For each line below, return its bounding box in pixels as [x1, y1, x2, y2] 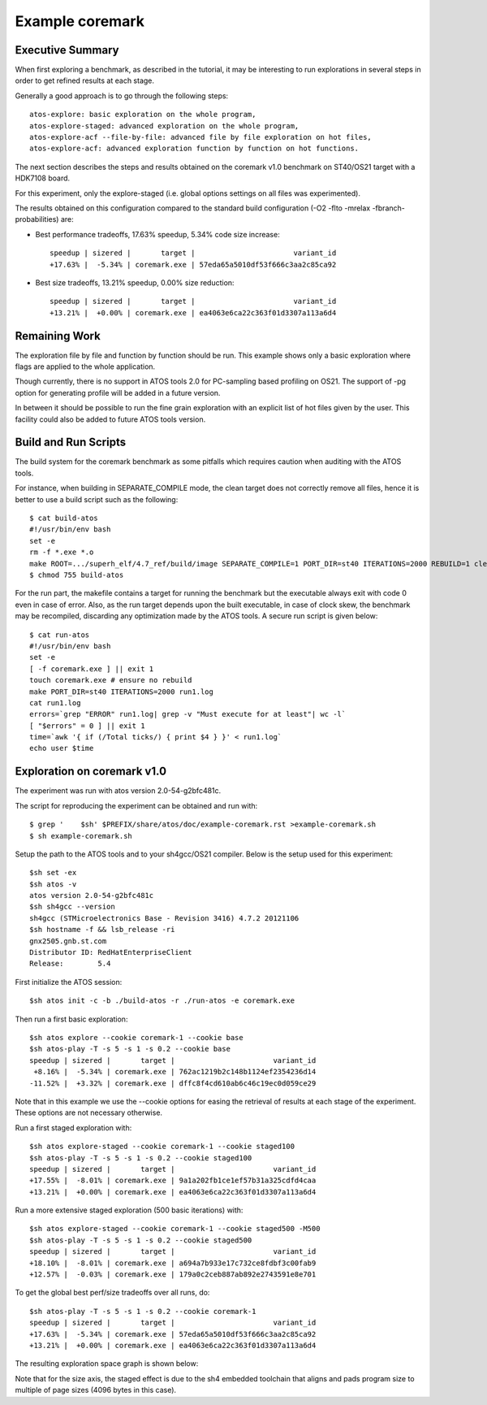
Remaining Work [15, 329, 101, 343]
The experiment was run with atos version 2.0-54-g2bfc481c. [15, 786, 222, 796]
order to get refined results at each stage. [15, 76, 154, 85]
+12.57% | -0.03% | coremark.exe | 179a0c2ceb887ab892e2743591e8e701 [29, 1270, 317, 1279]
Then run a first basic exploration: [15, 1014, 128, 1024]
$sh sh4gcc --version [29, 902, 115, 912]
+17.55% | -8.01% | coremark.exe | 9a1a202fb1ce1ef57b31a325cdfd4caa [29, 1176, 317, 1186]
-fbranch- [372, 203, 405, 213]
